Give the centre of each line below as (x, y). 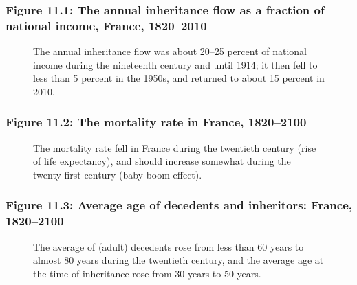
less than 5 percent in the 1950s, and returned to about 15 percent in (179, 78)
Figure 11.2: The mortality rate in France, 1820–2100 (156, 122)
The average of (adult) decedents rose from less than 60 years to (169, 246)
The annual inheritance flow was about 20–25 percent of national (170, 51)
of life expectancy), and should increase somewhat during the (162, 161)
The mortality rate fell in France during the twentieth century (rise (175, 147)
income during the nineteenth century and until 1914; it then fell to (175, 64)
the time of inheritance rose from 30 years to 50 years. (147, 273)
